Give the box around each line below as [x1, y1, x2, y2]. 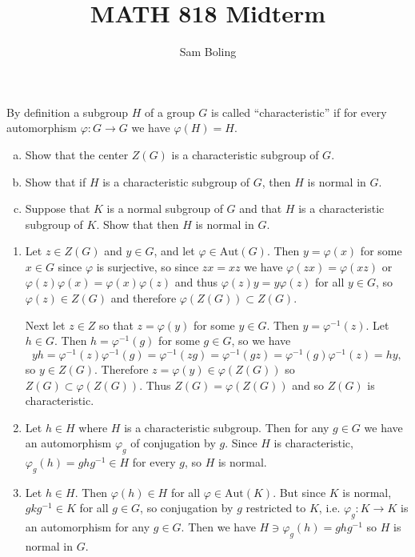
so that [99, 316, 134, 333]
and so [292, 376, 324, 393]
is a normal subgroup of [106, 200, 223, 217]
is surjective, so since [96, 258, 199, 274]
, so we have [231, 332, 291, 349]
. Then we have [181, 519, 256, 535]
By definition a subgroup [6, 103, 129, 120]
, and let [154, 242, 195, 259]
